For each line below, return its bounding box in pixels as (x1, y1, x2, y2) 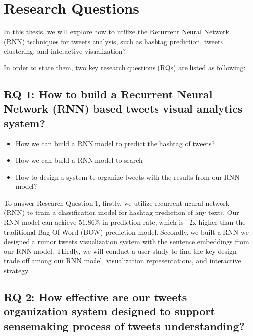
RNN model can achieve (4, 217, 77, 227)
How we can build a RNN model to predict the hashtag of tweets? (15, 138, 215, 149)
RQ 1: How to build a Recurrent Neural (4, 86, 213, 101)
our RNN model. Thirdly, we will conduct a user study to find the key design (4, 245, 237, 256)
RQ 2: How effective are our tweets (4, 289, 187, 304)
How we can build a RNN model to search (15, 155, 143, 165)
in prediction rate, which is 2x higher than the (102, 217, 246, 227)
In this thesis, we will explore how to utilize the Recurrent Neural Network (4, 27, 229, 37)
